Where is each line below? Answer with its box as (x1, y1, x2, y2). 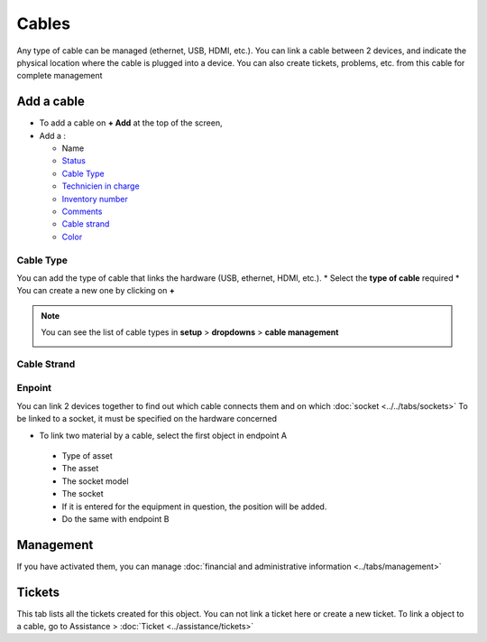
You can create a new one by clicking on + (16, 285, 175, 296)
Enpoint (16, 382, 52, 395)
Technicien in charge (61, 181, 140, 191)
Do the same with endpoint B (61, 513, 170, 524)
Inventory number (61, 193, 128, 204)
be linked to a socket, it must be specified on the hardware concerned (16, 414, 278, 424)
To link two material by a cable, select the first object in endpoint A (39, 430, 288, 441)
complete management (16, 70, 103, 81)
